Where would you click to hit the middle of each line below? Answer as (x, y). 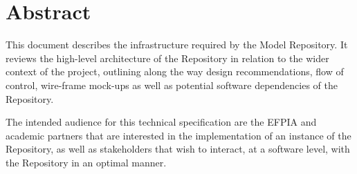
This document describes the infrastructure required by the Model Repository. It (177, 45)
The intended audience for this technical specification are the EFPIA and (161, 122)
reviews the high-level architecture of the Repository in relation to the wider (167, 58)
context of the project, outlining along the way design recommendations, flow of (175, 71)
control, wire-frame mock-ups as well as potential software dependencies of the (172, 85)
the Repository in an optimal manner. (86, 162)
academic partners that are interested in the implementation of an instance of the (178, 135)
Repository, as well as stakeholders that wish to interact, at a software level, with (178, 149)
